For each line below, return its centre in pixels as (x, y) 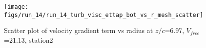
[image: (16, 7)
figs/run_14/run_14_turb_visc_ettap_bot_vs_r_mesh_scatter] (104, 15)
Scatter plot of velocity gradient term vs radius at (79, 30)
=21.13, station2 (29, 40)
